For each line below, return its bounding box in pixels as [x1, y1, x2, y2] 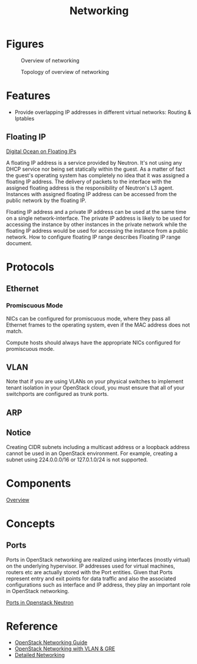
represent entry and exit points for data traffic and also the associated [6, 575, 176, 582]
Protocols [6, 260, 55, 274]
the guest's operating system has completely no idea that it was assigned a [6, 171, 189, 178]
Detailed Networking [14, 652, 65, 659]
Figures [6, 37, 44, 51]
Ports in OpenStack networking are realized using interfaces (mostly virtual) [6, 556, 191, 563]
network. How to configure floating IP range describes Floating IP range [6, 233, 181, 240]
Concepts [6, 517, 55, 530]
